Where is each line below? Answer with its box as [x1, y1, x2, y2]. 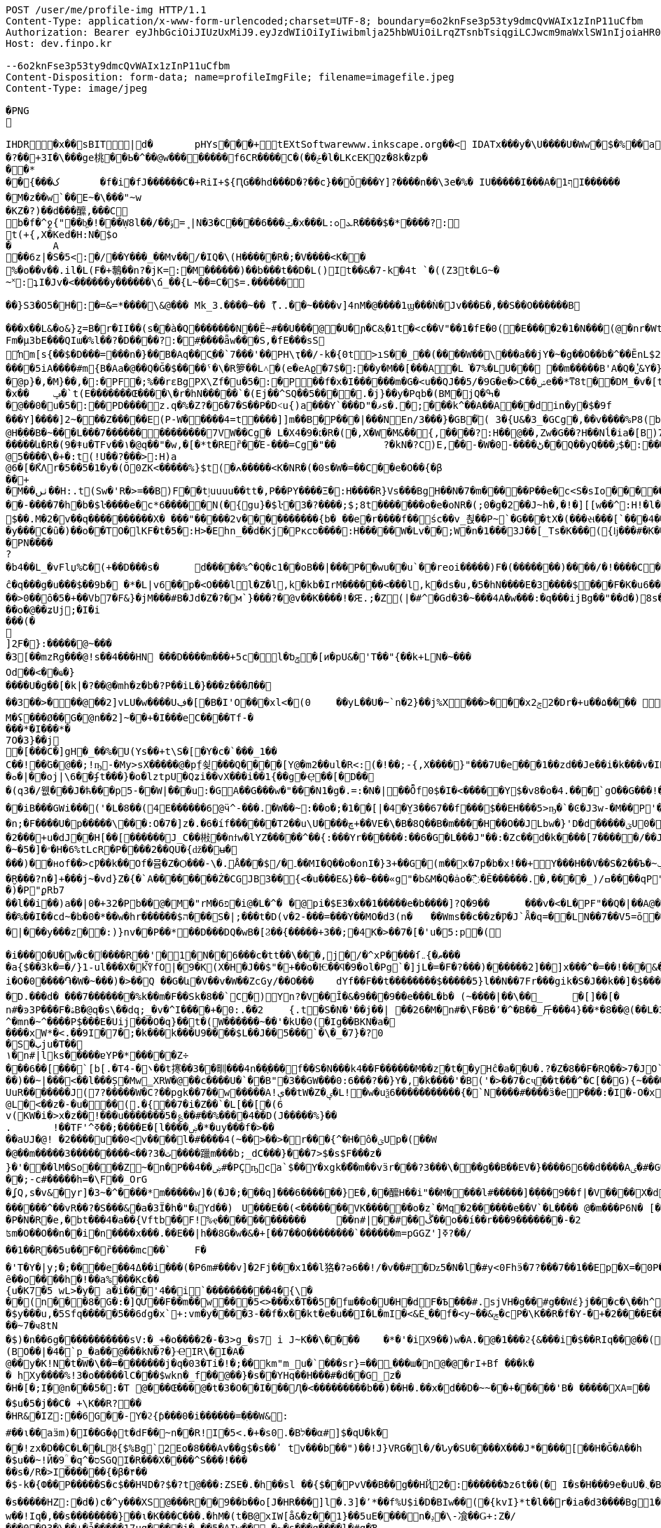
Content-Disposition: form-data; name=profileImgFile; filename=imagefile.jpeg [6, 71, 454, 83]
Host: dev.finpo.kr [6, 38, 112, 49]
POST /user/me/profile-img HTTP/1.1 [6, 4, 207, 15]
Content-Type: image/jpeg [6, 83, 148, 94]
